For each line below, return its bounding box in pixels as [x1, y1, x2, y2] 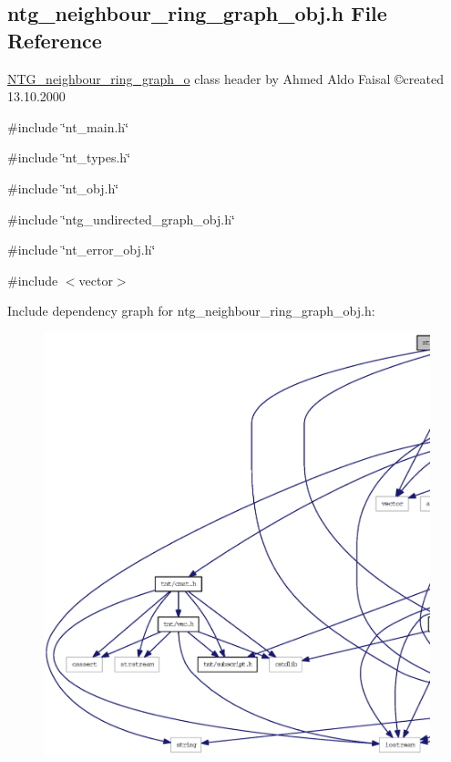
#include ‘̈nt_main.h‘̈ [7, 117, 129, 136]
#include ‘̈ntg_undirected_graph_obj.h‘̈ [7, 209, 235, 228]
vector [78, 270, 113, 289]
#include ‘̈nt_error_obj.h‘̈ [7, 240, 156, 259]
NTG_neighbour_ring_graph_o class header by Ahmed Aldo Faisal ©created [7, 68, 444, 88]
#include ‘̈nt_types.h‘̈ [7, 148, 131, 167]
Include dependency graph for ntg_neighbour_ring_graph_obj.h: [7, 301, 375, 320]
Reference [7, 26, 102, 54]
